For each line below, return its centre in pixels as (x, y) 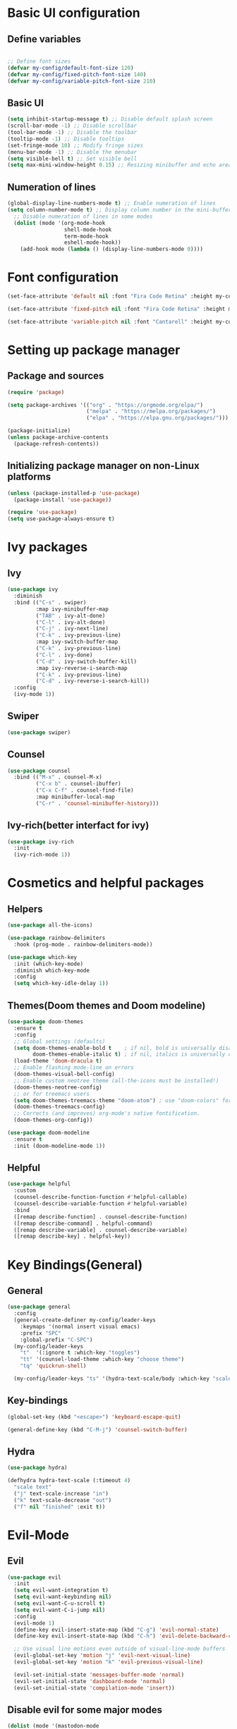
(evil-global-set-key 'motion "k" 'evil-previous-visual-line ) (108, 1662)
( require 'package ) (36, 392)
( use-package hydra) (38, 1468)
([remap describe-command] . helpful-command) (83, 1223)
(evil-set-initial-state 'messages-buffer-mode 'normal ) (99, 1675)
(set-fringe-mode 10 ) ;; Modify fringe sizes (75, 145)
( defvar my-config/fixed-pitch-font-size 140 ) (77, 74)
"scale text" (33, 1487)
